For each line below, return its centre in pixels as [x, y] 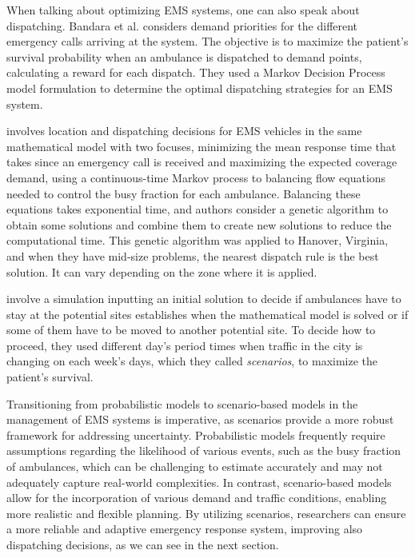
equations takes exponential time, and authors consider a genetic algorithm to [198, 209]
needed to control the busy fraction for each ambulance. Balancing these [184, 193]
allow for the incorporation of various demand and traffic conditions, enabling [197, 498]
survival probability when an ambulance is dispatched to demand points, [184, 56]
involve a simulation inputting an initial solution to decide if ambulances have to [204, 299]
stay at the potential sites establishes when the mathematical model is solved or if [207, 314]
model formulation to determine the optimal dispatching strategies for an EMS [200, 88]
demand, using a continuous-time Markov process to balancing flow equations [196, 177]
